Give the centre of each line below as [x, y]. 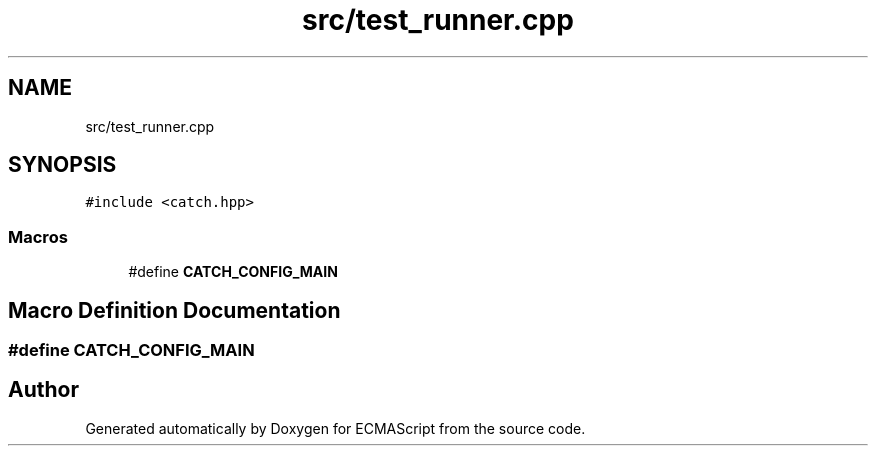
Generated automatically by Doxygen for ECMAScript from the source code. [335, 428]
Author [43, 390]
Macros [38, 236]
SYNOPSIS [62, 165]
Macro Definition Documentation [174, 310]
